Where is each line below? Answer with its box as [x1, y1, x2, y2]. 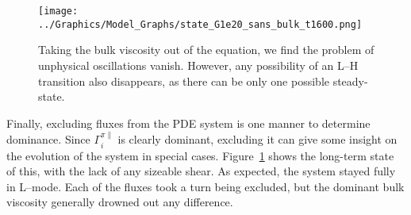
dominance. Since [6, 131, 90, 148]
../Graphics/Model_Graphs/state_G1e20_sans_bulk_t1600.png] [38, 18, 363, 30]
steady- [332, 72, 368, 89]
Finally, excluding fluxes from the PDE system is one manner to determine [6, 114, 371, 131]
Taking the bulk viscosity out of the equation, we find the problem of [38, 41, 375, 58]
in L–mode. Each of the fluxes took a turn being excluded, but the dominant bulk [6, 178, 405, 194]
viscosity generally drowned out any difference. [6, 194, 233, 210]
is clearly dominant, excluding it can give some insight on [117, 131, 398, 148]
